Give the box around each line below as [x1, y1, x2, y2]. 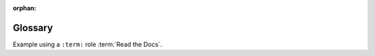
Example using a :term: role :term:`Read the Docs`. [12, 40, 162, 48]
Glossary [12, 21, 53, 34]
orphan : [12, 4, 37, 12]
